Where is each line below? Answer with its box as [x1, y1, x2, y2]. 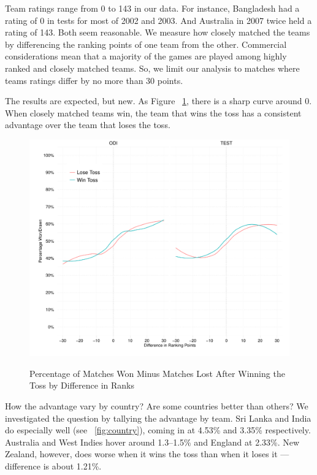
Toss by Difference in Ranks [29, 379, 134, 392]
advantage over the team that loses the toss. [5, 118, 170, 131]
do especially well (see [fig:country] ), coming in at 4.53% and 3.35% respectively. [5, 424, 311, 436]
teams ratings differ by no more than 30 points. [5, 74, 183, 86]
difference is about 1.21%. [5, 459, 102, 472]
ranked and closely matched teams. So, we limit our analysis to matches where [5, 61, 300, 74]
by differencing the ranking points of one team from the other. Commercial [5, 37, 287, 50]
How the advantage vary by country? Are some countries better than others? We [5, 399, 308, 412]
